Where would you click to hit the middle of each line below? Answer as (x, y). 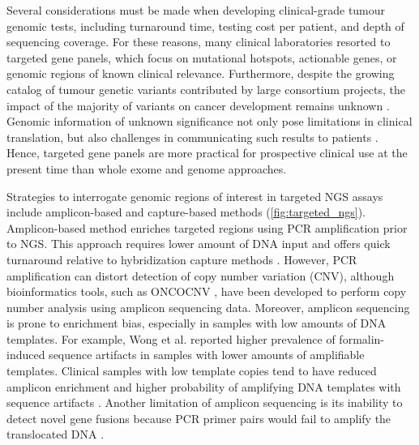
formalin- (362, 338)
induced (26, 355)
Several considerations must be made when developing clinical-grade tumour (196, 10)
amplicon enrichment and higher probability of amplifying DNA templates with (204, 386)
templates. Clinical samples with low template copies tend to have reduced (192, 371)
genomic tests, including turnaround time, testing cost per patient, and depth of (205, 26)
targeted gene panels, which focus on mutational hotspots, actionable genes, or (202, 57)
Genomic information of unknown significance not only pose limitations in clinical (209, 121)
